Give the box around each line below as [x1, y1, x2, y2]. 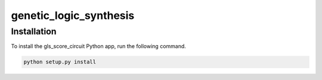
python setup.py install [23, 59, 97, 65]
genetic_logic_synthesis [11, 9, 135, 22]
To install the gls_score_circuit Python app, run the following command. [11, 43, 186, 50]
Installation [11, 26, 57, 37]
